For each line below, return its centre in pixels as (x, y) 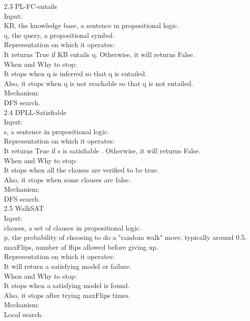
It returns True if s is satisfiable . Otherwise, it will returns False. (102, 150)
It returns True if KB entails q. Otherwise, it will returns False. (99, 54)
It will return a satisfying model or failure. (68, 266)
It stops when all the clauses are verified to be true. (82, 170)
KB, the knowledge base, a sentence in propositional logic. (92, 25)
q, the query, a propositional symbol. (59, 35)
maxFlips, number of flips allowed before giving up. (81, 247)
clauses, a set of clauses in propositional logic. (73, 227)
